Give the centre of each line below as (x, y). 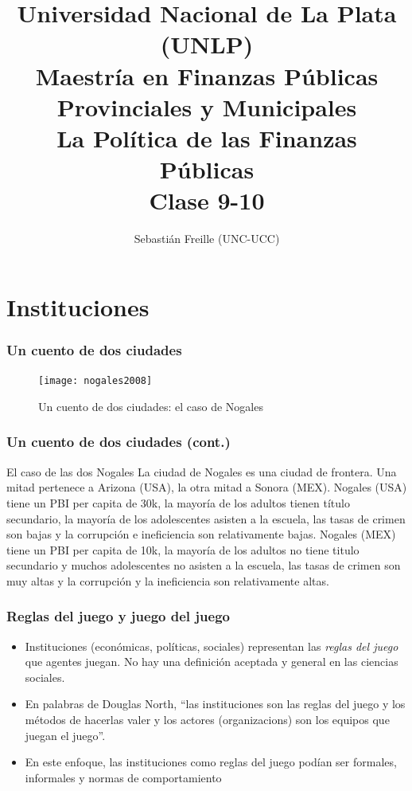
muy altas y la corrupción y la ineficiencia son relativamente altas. (168, 580)
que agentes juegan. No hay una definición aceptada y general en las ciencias (212, 662)
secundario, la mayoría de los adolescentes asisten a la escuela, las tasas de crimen (206, 518)
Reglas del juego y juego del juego (118, 616)
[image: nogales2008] (95, 381)
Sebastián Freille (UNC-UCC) (207, 239)
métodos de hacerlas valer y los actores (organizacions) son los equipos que (207, 720)
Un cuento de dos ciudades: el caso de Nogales (151, 406)
